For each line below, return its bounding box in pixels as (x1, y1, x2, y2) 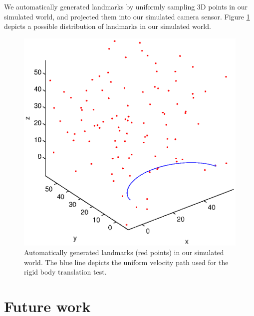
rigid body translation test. (24, 267, 107, 277)
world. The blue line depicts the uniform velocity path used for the (24, 257, 229, 267)
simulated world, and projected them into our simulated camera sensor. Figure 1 (4, 11, 250, 21)
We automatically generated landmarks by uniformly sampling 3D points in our (4, 1, 248, 11)
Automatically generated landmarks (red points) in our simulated (24, 247, 224, 258)
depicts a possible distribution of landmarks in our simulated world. (4, 21, 211, 31)
